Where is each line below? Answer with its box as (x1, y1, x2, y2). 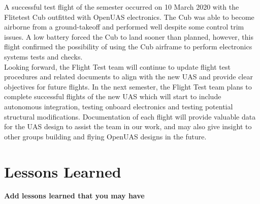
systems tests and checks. (4, 51, 83, 62)
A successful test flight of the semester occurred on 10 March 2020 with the (4, 2, 239, 12)
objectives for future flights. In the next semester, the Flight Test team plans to (4, 81, 252, 92)
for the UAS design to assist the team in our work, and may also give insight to (4, 121, 252, 132)
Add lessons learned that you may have (4, 190, 145, 201)
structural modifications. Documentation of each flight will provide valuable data (4, 111, 256, 122)
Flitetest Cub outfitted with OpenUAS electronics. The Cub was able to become (4, 11, 254, 22)
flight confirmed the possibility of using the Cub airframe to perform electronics (4, 41, 252, 52)
